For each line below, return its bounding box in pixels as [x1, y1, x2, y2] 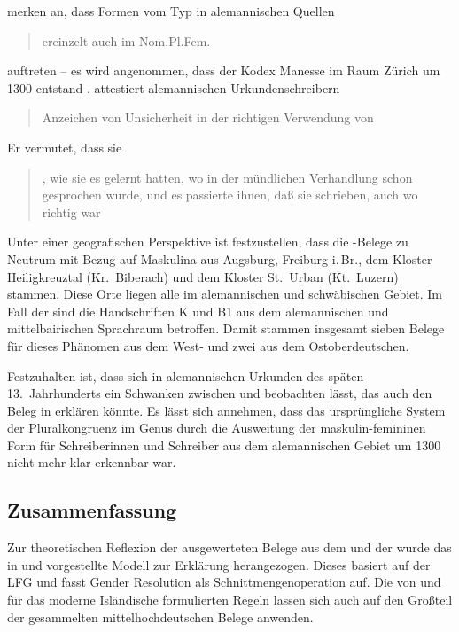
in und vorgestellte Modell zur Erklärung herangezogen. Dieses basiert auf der [7, 555, 431, 573]
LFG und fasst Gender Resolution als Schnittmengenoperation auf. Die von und [7, 573, 441, 591]
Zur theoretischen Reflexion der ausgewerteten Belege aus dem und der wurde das [7, 538, 452, 557]
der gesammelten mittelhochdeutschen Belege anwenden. [7, 607, 314, 626]
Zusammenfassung [7, 496, 177, 524]
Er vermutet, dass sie [7, 137, 122, 156]
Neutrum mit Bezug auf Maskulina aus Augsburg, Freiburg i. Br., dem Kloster [7, 249, 432, 268]
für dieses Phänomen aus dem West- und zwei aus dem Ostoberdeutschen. [7, 336, 409, 355]
